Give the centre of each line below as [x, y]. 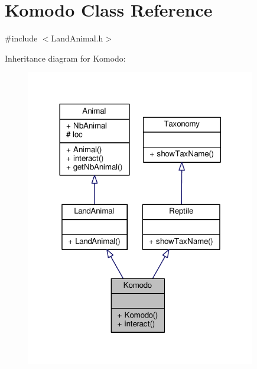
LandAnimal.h [77, 38]
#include [21, 38]
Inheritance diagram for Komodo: [65, 58]
